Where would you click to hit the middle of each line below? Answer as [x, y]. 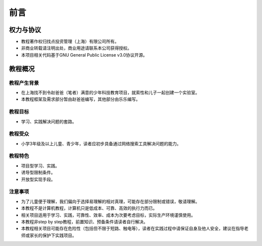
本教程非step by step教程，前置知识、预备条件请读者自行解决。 [84, 222]
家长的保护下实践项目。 [53, 235]
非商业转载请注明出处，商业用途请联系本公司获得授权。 [76, 48]
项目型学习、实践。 [40, 166]
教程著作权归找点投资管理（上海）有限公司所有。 [70, 42]
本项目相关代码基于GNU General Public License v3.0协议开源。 [84, 55]
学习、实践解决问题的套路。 [49, 122]
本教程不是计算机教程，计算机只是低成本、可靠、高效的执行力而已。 [89, 208]
